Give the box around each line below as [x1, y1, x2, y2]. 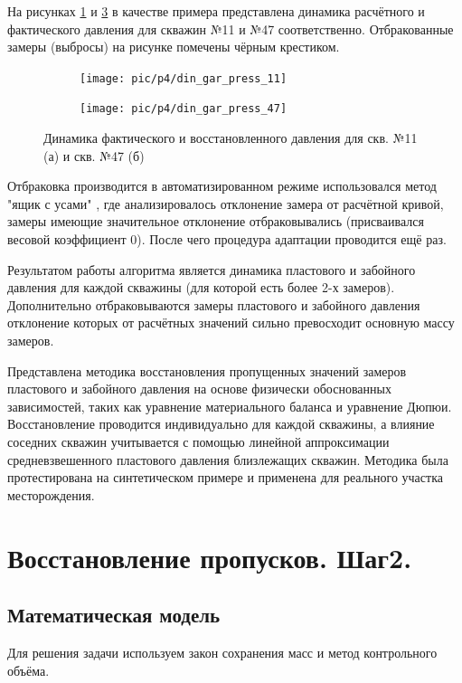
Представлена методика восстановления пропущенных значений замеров [7, 361, 407, 380]
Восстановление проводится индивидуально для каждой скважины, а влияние [7, 414, 435, 433]
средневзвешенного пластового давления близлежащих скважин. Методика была [7, 450, 448, 469]
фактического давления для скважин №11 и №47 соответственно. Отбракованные [7, 19, 454, 38]
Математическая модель [7, 601, 221, 629]
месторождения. [7, 485, 95, 504]
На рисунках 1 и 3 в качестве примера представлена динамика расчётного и [7, 2, 425, 20]
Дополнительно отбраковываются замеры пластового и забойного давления [7, 295, 420, 314]
